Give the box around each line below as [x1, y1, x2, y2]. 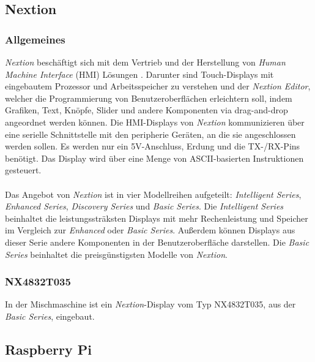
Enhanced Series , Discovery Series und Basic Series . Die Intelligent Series [5, 200, 284, 213]
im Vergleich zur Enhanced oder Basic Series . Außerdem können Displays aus [5, 224, 295, 236]
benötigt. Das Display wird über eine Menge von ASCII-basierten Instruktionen [5, 151, 304, 164]
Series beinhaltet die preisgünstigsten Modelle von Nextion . [5, 247, 228, 260]
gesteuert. [5, 164, 42, 176]
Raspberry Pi [5, 339, 92, 358]
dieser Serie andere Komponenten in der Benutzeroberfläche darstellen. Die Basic [5, 235, 309, 248]
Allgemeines [5, 31, 65, 47]
